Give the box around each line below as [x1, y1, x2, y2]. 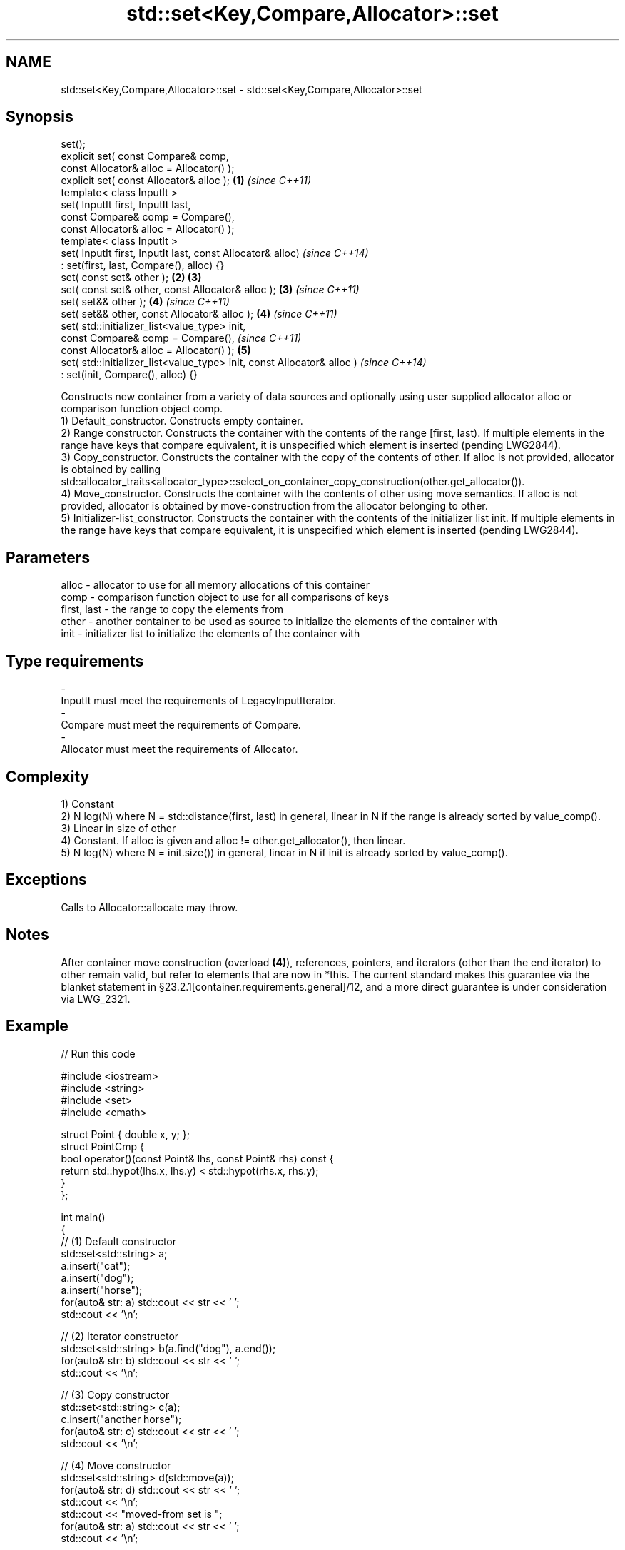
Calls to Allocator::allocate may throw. [61, 901, 238, 913]
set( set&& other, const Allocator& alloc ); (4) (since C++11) [61, 308, 337, 320]
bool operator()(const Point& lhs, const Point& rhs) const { [61, 1152, 334, 1165]
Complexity [6, 767, 90, 786]
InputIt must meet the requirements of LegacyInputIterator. [61, 694, 337, 707]
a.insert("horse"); [61, 1283, 143, 1296]
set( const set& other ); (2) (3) [61, 271, 202, 284]
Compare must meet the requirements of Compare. [61, 719, 301, 731]
